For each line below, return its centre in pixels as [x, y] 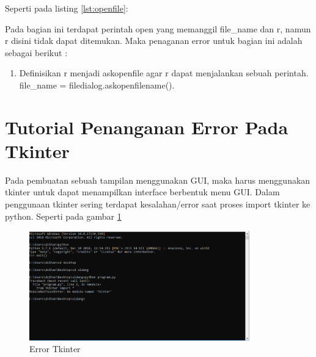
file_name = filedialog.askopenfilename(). [97, 85]
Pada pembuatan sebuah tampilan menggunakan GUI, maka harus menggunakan [158, 180]
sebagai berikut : [36, 52]
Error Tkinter [55, 349]
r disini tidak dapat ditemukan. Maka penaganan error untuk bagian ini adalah [154, 41]
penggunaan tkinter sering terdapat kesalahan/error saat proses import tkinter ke [158, 204]
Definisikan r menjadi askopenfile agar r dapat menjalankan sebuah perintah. [164, 73]
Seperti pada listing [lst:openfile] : [67, 8]
